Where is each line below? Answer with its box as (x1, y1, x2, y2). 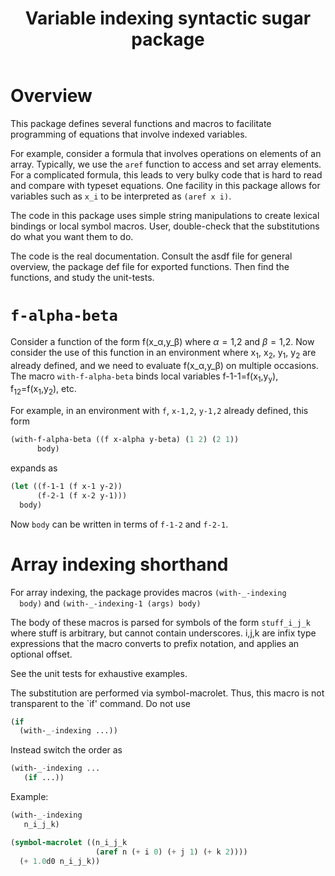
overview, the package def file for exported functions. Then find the (10, 260, 290, 272)
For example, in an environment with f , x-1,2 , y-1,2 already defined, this (10, 405, 309, 417)
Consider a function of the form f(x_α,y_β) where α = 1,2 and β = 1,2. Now (10, 335, 315, 347)
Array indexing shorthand (10, 553, 229, 576)
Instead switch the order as (10, 744, 123, 756)
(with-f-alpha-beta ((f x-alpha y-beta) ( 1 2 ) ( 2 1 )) (10, 435, 240, 445)
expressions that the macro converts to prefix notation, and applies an (10, 637, 300, 649)
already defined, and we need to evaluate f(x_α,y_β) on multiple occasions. (10, 359, 319, 371)
